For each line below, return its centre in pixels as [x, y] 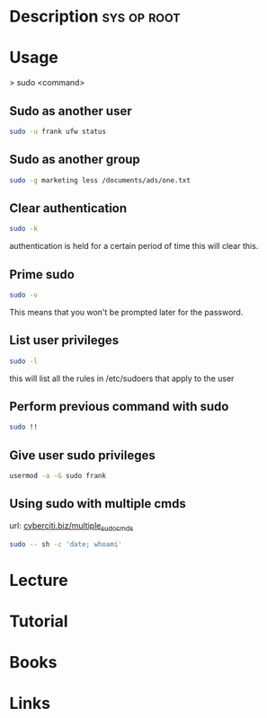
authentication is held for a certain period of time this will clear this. [134, 246]
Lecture [39, 580]
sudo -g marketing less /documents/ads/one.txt [100, 180]
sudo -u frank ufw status [58, 131]
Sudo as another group [75, 160]
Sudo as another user [71, 111]
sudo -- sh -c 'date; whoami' [66, 544]
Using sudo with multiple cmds [98, 504]
